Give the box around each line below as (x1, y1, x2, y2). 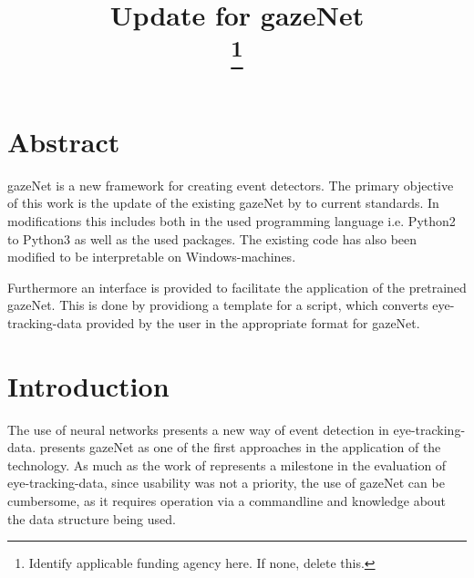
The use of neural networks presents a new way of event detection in (7, 419, 389, 439)
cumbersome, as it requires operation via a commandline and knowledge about (7, 491, 447, 511)
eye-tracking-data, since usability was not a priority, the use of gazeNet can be (7, 473, 445, 492)
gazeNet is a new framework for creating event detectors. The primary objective (7, 175, 454, 194)
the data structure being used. (7, 509, 176, 528)
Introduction (7, 366, 170, 404)
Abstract (7, 122, 120, 160)
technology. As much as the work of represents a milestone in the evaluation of (7, 455, 447, 474)
